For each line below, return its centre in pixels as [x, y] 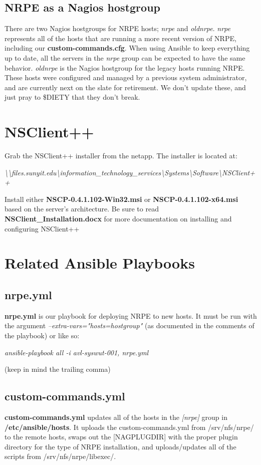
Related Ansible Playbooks [100, 263]
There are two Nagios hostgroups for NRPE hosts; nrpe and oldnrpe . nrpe [117, 28]
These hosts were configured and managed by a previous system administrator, [126, 77]
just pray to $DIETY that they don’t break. [72, 97]
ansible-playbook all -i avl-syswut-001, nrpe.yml [77, 352]
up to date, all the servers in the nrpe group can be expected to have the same [125, 57]
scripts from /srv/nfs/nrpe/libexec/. [60, 456]
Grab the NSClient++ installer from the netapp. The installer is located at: [121, 156]
